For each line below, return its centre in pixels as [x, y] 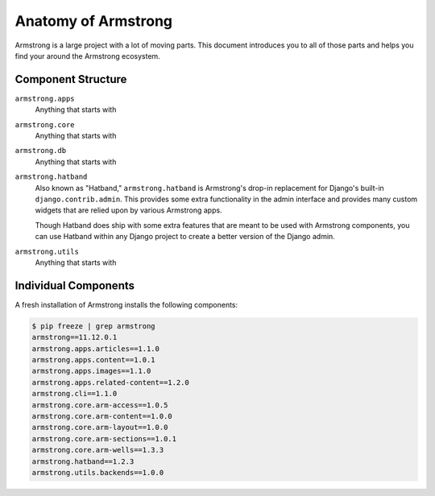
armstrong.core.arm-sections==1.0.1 [104, 438]
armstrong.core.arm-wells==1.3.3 [98, 450]
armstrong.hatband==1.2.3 [83, 461]
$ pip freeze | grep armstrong [94, 326]
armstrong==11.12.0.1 [75, 337]
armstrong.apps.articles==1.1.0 [96, 349]
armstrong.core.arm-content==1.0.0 [102, 416]
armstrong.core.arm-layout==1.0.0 [100, 428]
